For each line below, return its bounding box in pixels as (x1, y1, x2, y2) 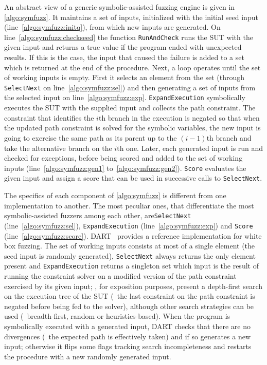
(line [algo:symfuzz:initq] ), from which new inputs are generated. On (4, 22, 221, 32)
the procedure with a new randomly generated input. (4, 351, 171, 361)
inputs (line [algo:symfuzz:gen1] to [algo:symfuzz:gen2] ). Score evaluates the (4, 162, 246, 173)
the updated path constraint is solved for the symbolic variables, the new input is (4, 122, 261, 133)
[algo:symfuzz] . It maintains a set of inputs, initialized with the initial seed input (4, 11, 258, 22)
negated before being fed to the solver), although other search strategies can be (4, 300, 254, 311)
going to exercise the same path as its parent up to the (4, 132, 177, 143)
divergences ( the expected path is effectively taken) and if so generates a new (4, 331, 251, 341)
